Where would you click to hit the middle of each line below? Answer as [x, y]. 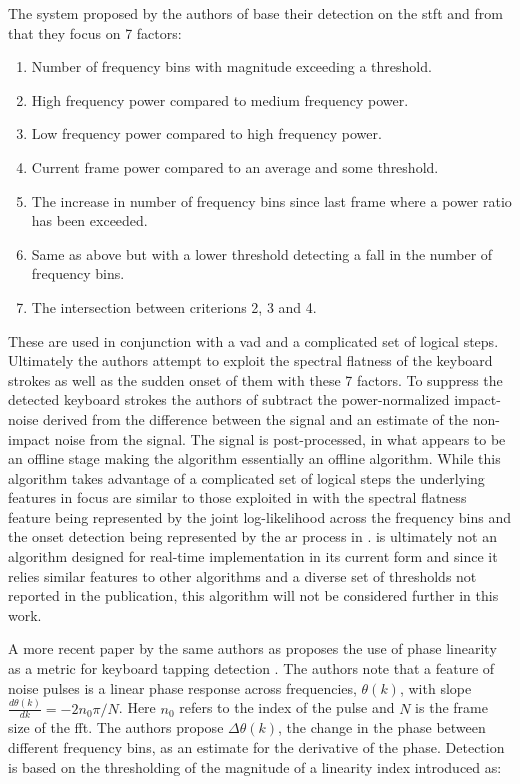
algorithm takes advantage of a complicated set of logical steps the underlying [246, 477]
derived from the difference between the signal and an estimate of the [255, 418]
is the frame [451, 707]
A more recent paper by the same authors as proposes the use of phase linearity [252, 648]
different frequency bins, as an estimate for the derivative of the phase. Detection [256, 746]
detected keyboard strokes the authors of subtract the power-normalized [229, 399]
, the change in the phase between [382, 727]
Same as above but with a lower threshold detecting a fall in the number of [262, 253]
